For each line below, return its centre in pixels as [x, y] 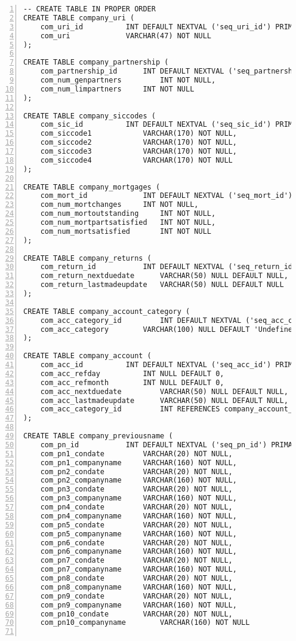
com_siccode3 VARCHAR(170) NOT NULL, [138, 151]
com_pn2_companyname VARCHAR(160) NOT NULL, [138, 480]
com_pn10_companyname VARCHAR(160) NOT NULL [145, 623]
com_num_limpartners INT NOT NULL [117, 89]
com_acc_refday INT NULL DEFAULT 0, [132, 373]
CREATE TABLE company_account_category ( [107, 311]
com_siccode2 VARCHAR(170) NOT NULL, [138, 143]
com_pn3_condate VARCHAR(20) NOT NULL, [136, 489]
